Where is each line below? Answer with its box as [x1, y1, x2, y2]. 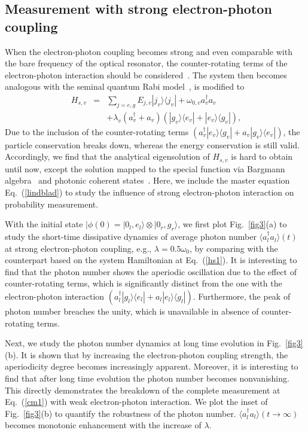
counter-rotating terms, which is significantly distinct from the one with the [5, 277, 282, 289]
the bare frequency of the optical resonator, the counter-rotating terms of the [5, 57, 288, 69]
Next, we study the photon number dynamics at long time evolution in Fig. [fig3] [5, 337, 303, 349]
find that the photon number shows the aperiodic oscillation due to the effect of [5, 265, 297, 278]
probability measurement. [5, 197, 99, 210]
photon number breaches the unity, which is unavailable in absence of [5, 305, 259, 318]
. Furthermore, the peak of [193, 290, 291, 303]
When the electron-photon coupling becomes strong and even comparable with [5, 45, 292, 57]
